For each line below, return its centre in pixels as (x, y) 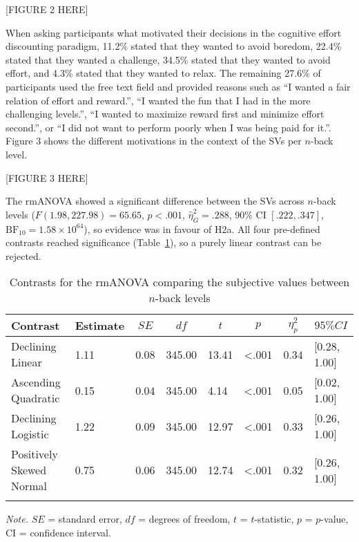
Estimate (100, 326)
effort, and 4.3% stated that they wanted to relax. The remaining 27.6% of (163, 73)
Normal (29, 486)
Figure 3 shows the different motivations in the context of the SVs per (154, 141)
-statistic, (274, 519)
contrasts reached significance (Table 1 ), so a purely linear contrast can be (164, 242)
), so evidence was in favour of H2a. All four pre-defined (202, 228)
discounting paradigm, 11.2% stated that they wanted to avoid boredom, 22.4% (174, 46)
